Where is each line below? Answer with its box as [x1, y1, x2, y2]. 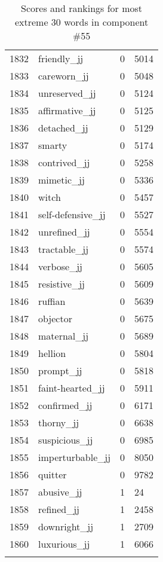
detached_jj [38, 121, 88, 135]
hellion [38, 346, 66, 360]
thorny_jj [38, 416, 79, 429]
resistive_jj [38, 277, 85, 291]
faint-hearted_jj [38, 381, 105, 395]
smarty [38, 138, 67, 152]
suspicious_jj [38, 433, 93, 447]
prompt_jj [38, 364, 82, 377]
